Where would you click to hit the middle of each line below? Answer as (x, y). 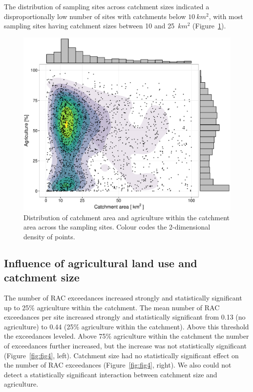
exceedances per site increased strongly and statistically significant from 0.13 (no (125, 317)
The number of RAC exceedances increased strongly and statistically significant (123, 297)
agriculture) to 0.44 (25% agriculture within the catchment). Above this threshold (126, 326)
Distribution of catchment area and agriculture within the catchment (127, 217)
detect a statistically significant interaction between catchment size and (111, 374)
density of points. (49, 236)
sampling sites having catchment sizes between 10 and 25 (89, 26)
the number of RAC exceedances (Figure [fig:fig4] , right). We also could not (118, 365)
